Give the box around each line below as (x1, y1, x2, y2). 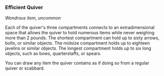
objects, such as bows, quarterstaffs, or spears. (5, 51, 102, 56)
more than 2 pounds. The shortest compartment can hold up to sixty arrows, (5, 35, 160, 41)
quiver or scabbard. (5, 65, 45, 71)
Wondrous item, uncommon (5, 15, 61, 21)
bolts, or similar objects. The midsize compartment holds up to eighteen (5, 40, 150, 46)
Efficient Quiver (5, 4, 43, 11)
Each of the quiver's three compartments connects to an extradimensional (5, 25, 155, 30)
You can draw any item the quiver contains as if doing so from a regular (5, 60, 149, 66)
